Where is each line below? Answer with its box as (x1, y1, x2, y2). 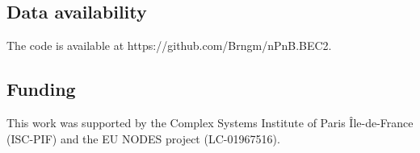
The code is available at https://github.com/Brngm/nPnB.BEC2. (6, 37, 332, 54)
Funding (6, 76, 76, 101)
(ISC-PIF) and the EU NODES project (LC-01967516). (6, 130, 280, 147)
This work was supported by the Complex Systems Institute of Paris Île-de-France (6, 114, 414, 130)
